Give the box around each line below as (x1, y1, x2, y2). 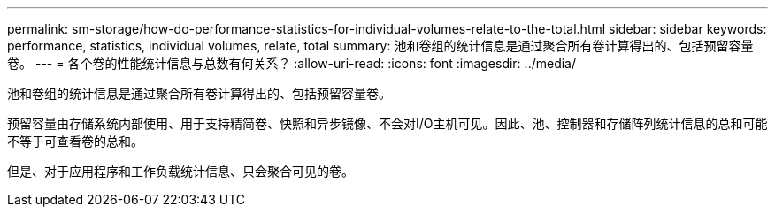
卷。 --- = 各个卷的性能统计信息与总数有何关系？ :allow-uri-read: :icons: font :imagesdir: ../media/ (7, 56, 577, 71)
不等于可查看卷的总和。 (7, 134, 143, 149)
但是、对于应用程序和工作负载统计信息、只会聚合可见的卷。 (7, 164, 354, 179)
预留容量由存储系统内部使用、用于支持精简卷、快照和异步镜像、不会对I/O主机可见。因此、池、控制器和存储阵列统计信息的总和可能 (7, 116, 768, 131)
